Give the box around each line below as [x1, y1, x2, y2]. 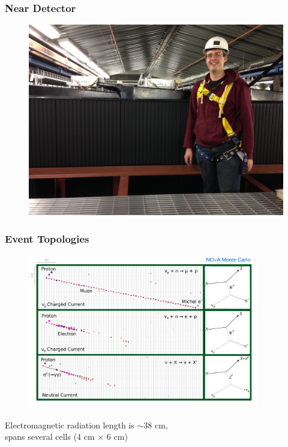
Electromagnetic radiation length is [5, 418, 134, 431]
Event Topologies [5, 231, 89, 246]
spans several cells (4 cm [5, 430, 95, 443]
